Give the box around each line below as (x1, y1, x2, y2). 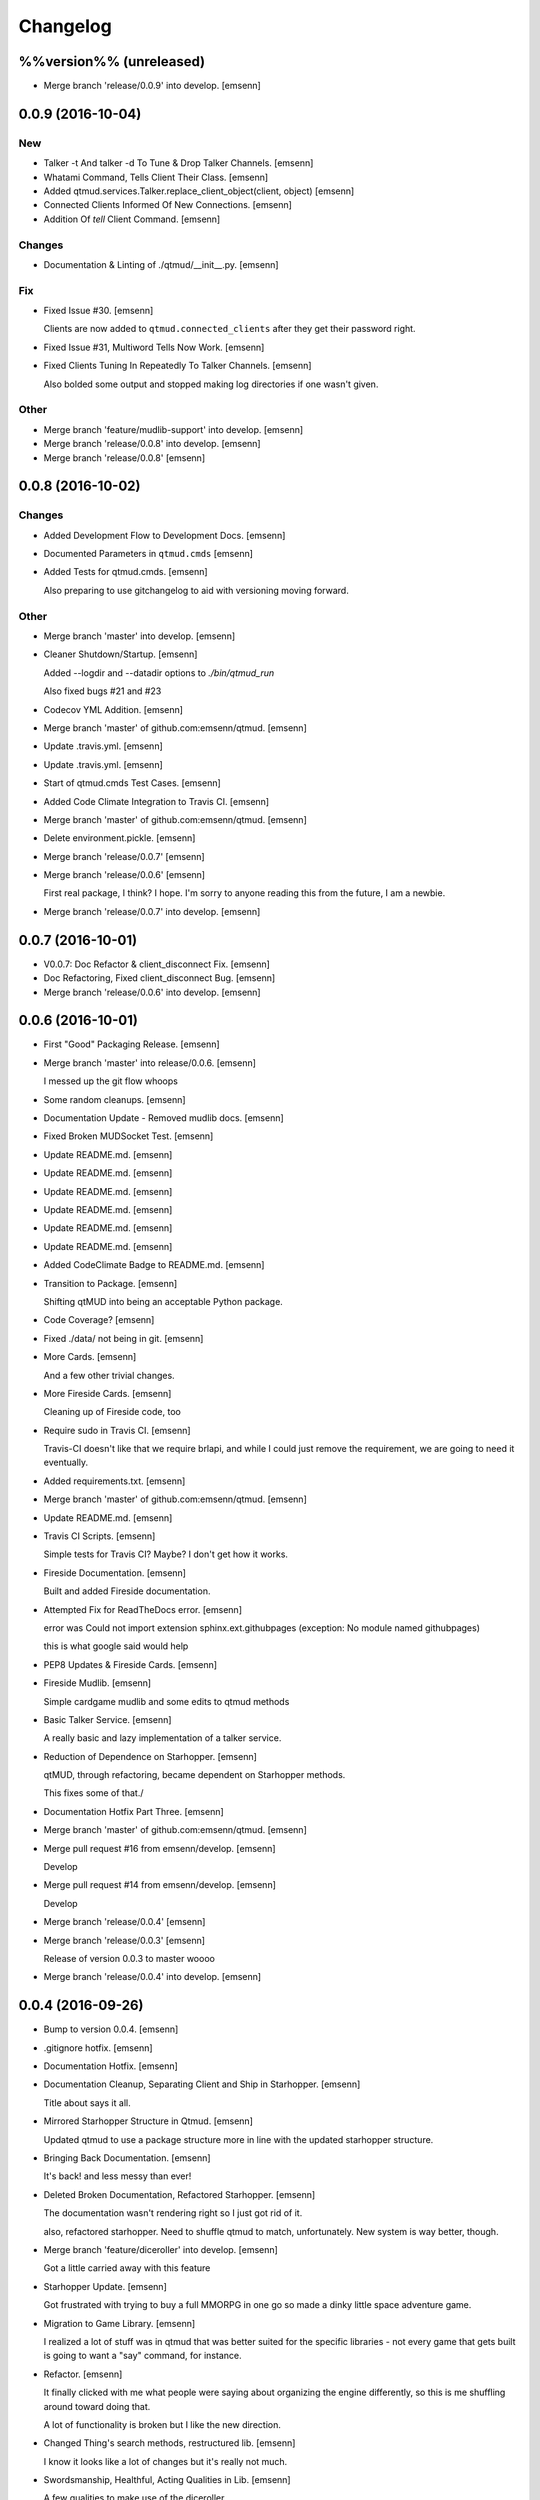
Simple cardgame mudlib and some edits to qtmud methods (43, 1695, 290, 1707)
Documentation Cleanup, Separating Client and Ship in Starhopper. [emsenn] (43, 2078, 361, 2090)
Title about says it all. (43, 2096, 131, 2109)
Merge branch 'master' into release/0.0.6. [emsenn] (43, 1056, 257, 1069)
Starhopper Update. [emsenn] (43, 2280, 167, 2292)
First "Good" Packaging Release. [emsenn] (43, 1038, 220, 1050)
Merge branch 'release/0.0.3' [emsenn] (43, 1934, 205, 1946)
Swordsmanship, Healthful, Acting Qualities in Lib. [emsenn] (43, 2474, 291, 2486)
